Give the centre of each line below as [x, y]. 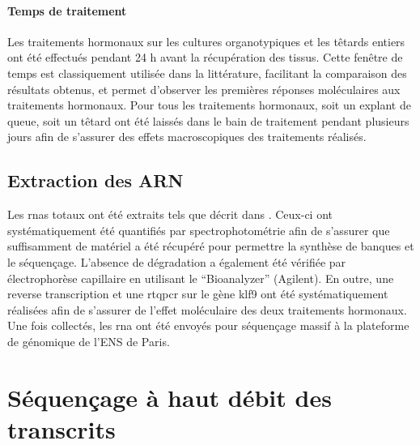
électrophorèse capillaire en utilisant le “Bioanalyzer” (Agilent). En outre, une [201, 278]
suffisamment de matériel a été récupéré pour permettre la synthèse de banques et [211, 246]
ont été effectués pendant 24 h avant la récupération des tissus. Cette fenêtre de [205, 57]
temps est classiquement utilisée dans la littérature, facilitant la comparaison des [207, 73]
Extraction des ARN [95, 180]
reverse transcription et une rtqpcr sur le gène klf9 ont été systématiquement [198, 294]
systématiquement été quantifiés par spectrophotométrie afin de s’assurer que [199, 230]
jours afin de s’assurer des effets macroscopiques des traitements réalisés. [187, 137]
